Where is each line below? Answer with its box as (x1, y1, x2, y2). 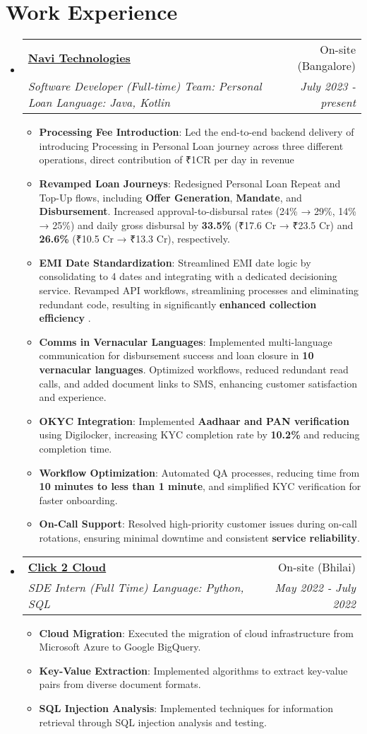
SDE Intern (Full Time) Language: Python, (28, 578, 244, 595)
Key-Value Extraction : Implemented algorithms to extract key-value (39, 663, 348, 677)
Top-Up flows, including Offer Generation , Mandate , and (39, 190, 302, 204)
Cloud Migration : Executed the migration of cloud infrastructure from (39, 625, 354, 640)
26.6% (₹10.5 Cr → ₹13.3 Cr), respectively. (39, 231, 230, 246)
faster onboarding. (39, 492, 118, 507)
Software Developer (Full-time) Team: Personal (28, 78, 262, 95)
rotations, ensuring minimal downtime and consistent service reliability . (39, 530, 360, 544)
